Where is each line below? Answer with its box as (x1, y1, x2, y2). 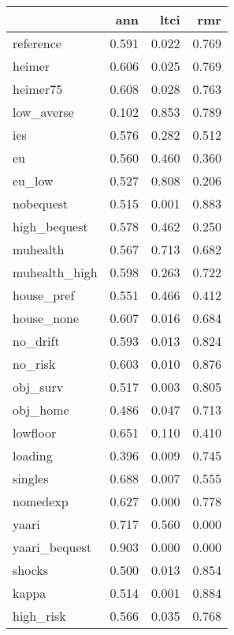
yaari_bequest (13, 538, 92, 556)
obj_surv (13, 378, 64, 396)
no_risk (13, 355, 56, 373)
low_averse (13, 103, 74, 121)
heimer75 (13, 80, 63, 98)
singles (13, 469, 49, 487)
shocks (13, 561, 49, 579)
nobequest (13, 194, 69, 212)
